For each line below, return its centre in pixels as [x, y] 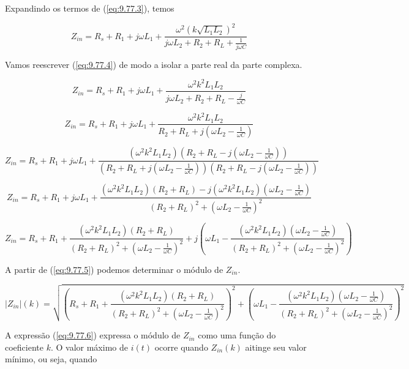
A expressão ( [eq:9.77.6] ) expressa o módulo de [93, 335]
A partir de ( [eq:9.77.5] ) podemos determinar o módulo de [114, 269]
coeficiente [24, 347]
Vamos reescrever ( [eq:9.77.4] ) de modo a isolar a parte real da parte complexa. [154, 64]
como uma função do [237, 335]
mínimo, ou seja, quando [51, 359]
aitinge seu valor [276, 347]
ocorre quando [181, 347]
